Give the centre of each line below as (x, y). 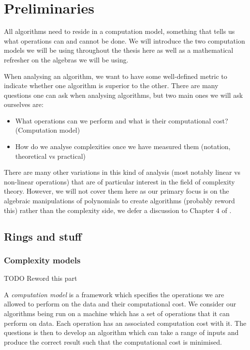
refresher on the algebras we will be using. (66, 59)
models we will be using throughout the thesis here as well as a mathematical (119, 50)
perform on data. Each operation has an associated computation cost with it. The (125, 323)
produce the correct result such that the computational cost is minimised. (113, 342)
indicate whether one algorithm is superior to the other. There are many (111, 85)
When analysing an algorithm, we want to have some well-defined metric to (116, 76)
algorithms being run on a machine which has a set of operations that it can (117, 313)
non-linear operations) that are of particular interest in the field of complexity (119, 181)
